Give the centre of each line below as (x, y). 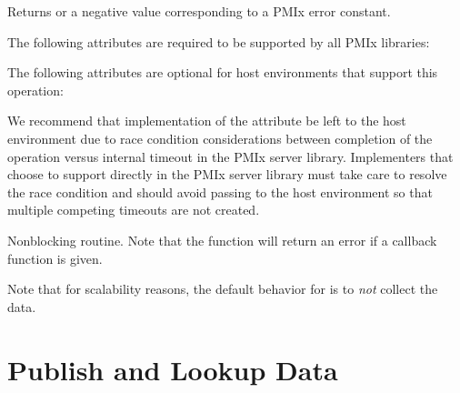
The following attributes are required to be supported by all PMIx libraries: (219, 41)
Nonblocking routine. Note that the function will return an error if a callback (222, 240)
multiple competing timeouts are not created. (134, 210)
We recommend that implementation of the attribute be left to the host (207, 121)
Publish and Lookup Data (173, 369)
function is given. (55, 258)
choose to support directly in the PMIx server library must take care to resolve (227, 174)
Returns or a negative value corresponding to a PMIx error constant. (199, 11)
